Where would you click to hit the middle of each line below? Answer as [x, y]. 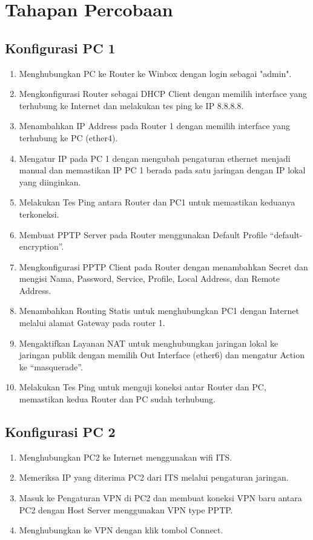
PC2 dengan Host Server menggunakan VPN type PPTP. [126, 509]
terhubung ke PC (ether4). [68, 137]
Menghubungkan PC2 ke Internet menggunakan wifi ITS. [126, 457]
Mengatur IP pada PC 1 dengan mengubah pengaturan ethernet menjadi [155, 158]
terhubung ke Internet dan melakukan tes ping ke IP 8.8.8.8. [131, 105]
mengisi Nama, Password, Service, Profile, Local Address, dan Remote [150, 278]
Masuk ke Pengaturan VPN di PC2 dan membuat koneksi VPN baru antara [160, 498]
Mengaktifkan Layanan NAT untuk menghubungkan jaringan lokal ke [149, 343]
